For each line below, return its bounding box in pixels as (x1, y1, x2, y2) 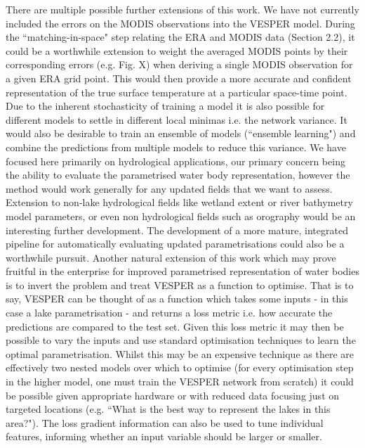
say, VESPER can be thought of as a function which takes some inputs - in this (6, 291, 348, 306)
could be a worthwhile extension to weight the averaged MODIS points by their (6, 43, 348, 58)
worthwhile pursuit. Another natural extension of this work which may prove (6, 250, 336, 264)
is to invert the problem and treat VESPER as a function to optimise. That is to (6, 277, 354, 292)
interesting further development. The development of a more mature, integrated (6, 222, 348, 237)
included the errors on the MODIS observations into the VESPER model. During (6, 15, 355, 30)
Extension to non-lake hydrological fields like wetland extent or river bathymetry (6, 195, 353, 210)
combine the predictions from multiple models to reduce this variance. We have (6, 139, 346, 154)
